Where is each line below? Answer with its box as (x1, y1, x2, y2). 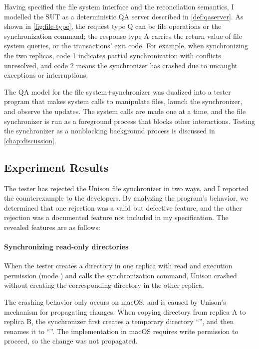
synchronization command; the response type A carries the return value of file (4, 30, 242, 41)
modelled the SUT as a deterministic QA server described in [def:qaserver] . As (4, 11, 244, 21)
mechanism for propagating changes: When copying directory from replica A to (4, 306, 246, 317)
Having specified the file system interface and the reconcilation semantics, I (4, 1, 234, 11)
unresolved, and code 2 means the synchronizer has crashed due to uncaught (4, 60, 238, 70)
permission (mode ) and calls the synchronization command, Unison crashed (4, 270, 237, 280)
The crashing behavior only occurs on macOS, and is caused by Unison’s (4, 297, 226, 307)
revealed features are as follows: (4, 222, 100, 232)
